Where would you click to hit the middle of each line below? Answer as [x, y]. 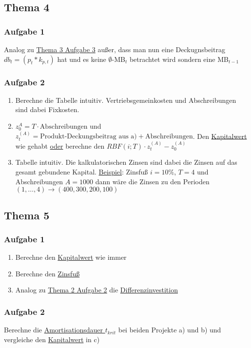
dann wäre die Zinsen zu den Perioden [152, 181]
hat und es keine [82, 59]
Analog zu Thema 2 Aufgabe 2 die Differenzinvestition [97, 290]
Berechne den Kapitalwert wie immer [71, 257]
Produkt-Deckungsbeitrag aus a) [88, 137]
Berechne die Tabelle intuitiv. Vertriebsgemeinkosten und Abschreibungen [126, 100]
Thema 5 [27, 215]
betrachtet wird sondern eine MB [179, 59]
